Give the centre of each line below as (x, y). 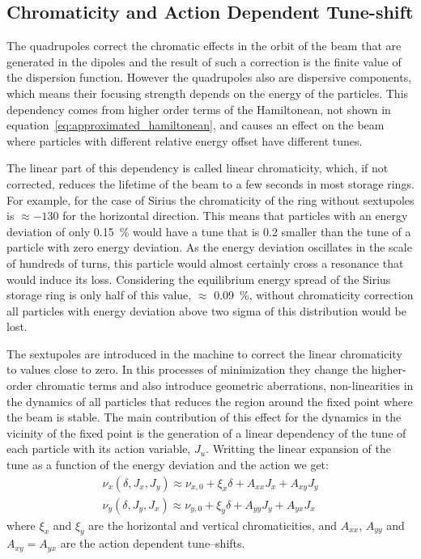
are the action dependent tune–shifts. (153, 543)
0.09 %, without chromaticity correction (314, 295)
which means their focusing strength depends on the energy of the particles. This (208, 93)
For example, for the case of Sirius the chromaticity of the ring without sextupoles (210, 199)
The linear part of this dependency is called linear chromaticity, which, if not (198, 168)
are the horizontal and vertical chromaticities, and (213, 525)
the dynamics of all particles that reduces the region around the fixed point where (210, 401)
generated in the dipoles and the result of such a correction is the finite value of (204, 61)
